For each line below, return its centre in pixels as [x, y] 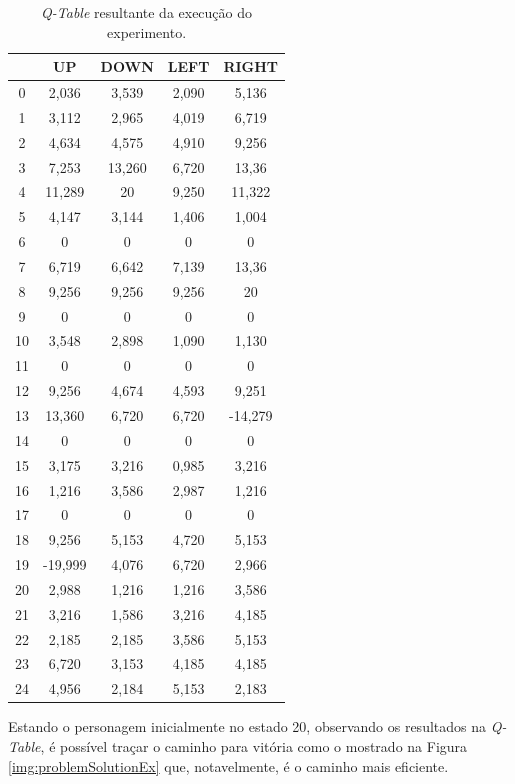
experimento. [147, 31]
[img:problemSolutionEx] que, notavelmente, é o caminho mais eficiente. [228, 765]
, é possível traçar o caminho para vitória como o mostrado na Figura [254, 745]
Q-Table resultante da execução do [147, 12]
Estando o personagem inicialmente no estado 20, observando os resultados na [247, 726]
